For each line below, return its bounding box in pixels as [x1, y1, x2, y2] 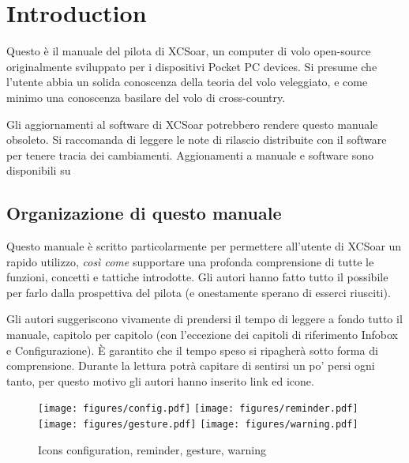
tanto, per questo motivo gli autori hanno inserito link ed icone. [6, 372, 314, 389]
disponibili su [6, 162, 71, 179]
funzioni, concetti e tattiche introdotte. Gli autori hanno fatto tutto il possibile [6, 269, 388, 285]
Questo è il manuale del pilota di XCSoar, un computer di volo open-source [6, 43, 371, 59]
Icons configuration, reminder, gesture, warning [38, 441, 266, 457]
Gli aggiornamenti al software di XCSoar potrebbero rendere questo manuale [6, 115, 378, 132]
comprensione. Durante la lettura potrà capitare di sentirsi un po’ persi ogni [6, 357, 375, 374]
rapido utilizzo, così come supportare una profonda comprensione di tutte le [6, 253, 374, 269]
